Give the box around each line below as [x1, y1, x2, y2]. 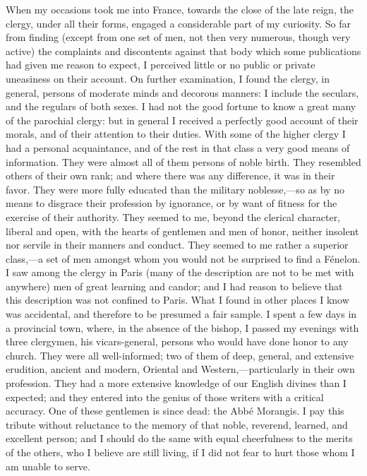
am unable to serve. [6, 458, 90, 473]
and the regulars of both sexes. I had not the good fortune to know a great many [6, 99, 356, 114]
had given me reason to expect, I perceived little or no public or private [6, 57, 315, 72]
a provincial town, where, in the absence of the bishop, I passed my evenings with [6, 320, 359, 335]
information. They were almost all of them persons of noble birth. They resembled [6, 154, 361, 169]
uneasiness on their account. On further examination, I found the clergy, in [6, 71, 330, 85]
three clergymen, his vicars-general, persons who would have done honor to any [6, 334, 349, 349]
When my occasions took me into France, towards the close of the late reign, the [6, 2, 354, 16]
